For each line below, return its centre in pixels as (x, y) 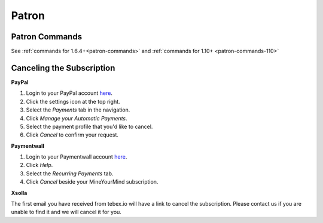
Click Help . (39, 165)
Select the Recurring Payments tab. (70, 174)
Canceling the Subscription (63, 68)
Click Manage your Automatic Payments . (77, 118)
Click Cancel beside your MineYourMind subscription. (92, 182)
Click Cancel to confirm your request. (72, 135)
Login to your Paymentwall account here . (77, 157)
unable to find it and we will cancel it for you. (66, 212)
